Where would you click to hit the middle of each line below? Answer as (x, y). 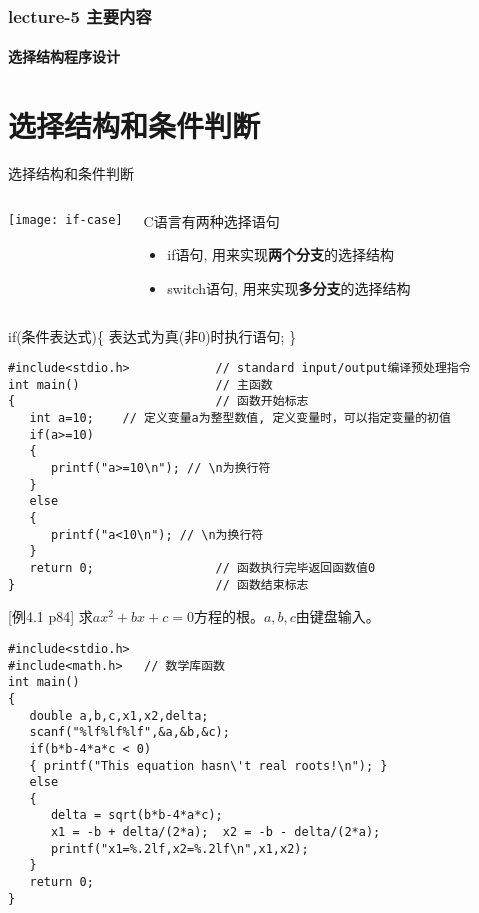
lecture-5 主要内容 (80, 15)
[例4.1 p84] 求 (50, 616)
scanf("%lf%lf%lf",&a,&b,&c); (129, 732)
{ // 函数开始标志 (158, 401)
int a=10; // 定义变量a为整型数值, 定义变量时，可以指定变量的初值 (240, 418)
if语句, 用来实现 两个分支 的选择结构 (281, 254)
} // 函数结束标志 (158, 584)
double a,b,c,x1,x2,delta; (119, 715)
